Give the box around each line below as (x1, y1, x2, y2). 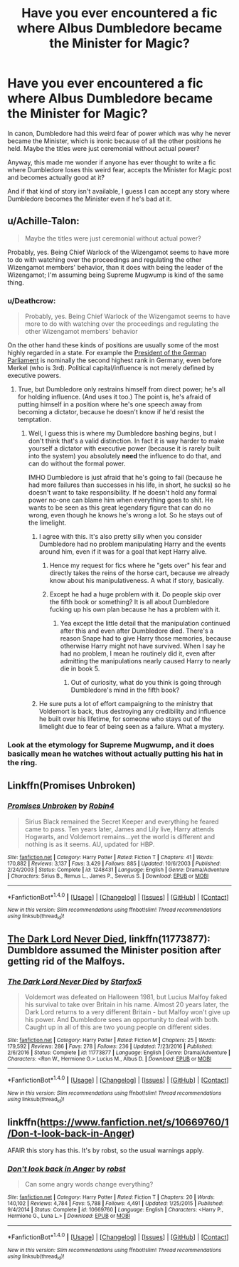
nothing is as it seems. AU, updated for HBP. (24, 840, 155, 848)
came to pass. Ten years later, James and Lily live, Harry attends (24, 824, 215, 834)
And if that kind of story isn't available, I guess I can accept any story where (7, 186, 230, 195)
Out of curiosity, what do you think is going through (70, 678, 222, 687)
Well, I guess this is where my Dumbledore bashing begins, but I (28, 429, 216, 438)
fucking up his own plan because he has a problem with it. (49, 605, 221, 614)
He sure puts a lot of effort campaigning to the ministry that (38, 700, 213, 708)
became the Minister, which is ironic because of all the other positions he (7, 137, 222, 145)
